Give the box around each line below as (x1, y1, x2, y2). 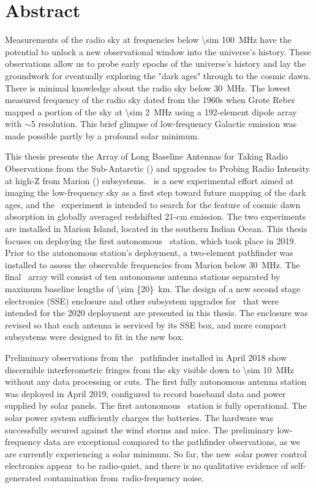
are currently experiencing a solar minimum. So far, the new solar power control (5, 447, 307, 460)
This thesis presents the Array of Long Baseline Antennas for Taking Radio (5, 150, 288, 163)
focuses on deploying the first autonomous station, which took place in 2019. (5, 234, 296, 247)
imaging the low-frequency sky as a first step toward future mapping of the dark (5, 186, 306, 199)
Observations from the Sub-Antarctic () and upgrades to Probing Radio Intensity (5, 162, 310, 175)
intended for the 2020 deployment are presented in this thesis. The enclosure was (5, 306, 308, 319)
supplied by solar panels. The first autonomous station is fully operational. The (5, 399, 307, 412)
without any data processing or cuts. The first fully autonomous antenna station (5, 375, 307, 388)
